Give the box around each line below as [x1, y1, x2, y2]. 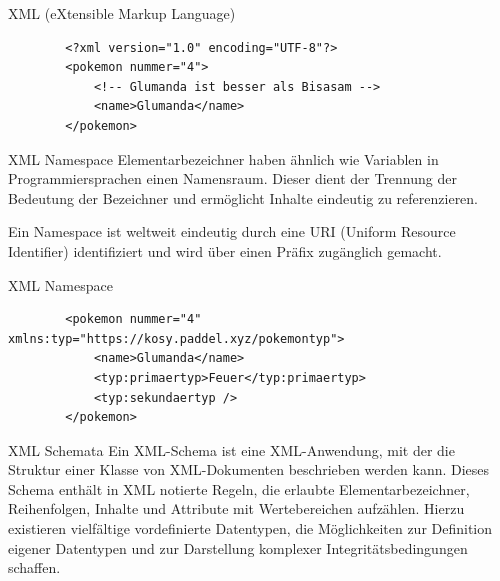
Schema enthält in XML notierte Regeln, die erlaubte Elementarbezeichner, [8, 478, 470, 499]
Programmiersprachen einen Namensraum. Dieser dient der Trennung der [8, 168, 457, 189]
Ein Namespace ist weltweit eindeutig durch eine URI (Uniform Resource [8, 221, 456, 242]
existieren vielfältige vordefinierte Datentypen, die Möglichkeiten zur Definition [8, 518, 493, 539]
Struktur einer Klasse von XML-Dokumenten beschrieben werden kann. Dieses [8, 459, 490, 480]
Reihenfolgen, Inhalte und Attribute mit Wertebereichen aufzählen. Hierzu [8, 498, 465, 519]
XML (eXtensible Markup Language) [8, 3, 236, 23]
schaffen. [8, 557, 61, 578]
